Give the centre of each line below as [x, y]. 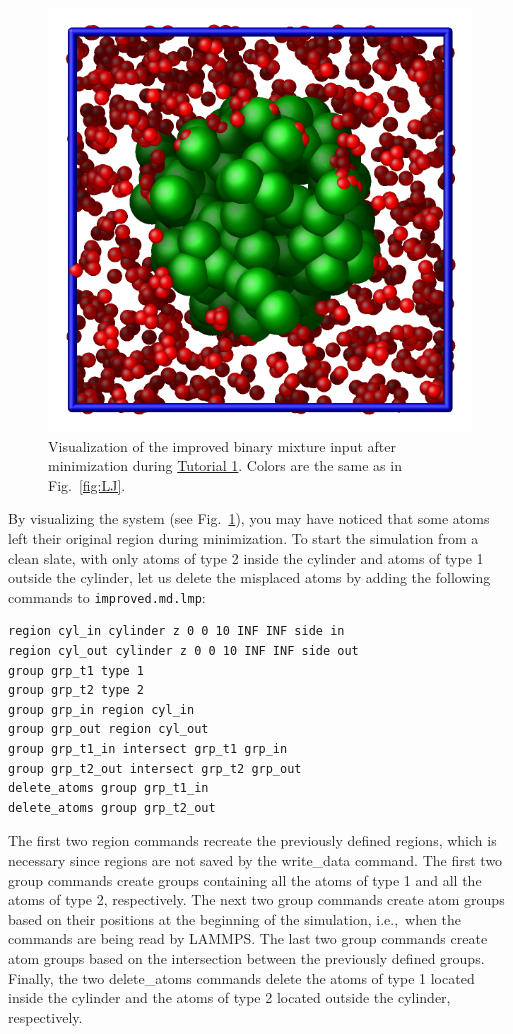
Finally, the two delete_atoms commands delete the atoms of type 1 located [241, 977]
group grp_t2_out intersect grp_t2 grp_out [155, 768]
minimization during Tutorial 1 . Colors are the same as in [225, 465]
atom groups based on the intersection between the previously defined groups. [246, 957]
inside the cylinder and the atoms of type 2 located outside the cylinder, [229, 997]
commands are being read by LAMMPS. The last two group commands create [248, 938]
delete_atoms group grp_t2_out [112, 807]
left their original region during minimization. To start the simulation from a [243, 537]
